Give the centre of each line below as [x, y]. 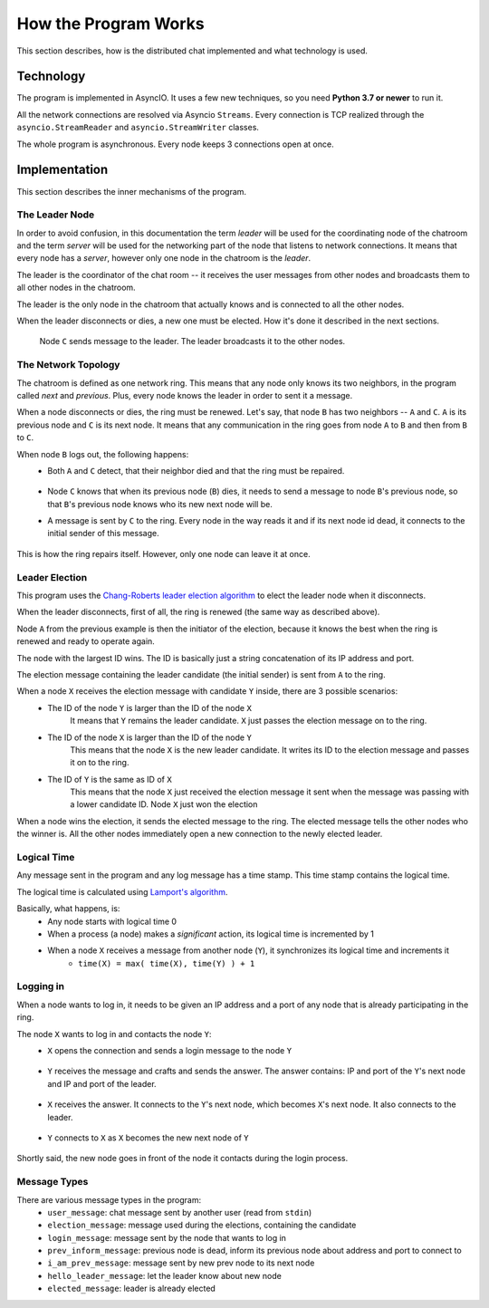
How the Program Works [110, 24]
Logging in [41, 986]
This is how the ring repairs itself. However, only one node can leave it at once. [164, 553]
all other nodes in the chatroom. [76, 288]
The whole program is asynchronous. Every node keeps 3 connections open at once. [175, 144]
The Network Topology [68, 365]
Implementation [62, 170]
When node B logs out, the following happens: [103, 454]
